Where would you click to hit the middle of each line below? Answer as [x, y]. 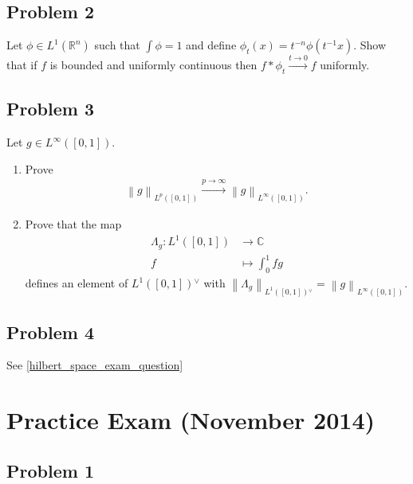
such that [117, 45]
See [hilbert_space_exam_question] [95, 365]
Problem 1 [50, 470]
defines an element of [77, 283]
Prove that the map [73, 224]
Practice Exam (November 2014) [191, 420]
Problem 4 [50, 332]
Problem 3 [50, 109]
